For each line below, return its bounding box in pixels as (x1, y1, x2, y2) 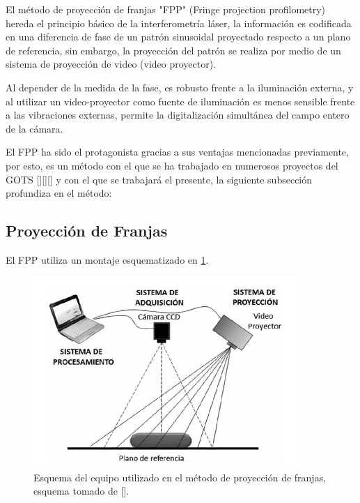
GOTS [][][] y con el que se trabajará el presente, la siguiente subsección (6, 172, 313, 186)
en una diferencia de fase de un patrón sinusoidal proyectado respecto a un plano (6, 29, 351, 44)
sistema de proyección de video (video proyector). (6, 57, 217, 71)
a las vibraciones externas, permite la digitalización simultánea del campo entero (6, 107, 350, 122)
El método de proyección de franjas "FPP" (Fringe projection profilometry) (6, 2, 326, 16)
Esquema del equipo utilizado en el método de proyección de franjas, (33, 470, 327, 484)
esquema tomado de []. (33, 483, 130, 498)
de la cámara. (6, 121, 63, 135)
